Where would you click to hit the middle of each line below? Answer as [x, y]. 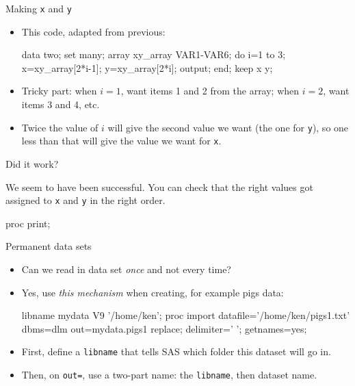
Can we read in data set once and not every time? [126, 269]
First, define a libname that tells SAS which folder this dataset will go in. [176, 351]
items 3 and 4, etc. [61, 104]
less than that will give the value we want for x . [121, 141]
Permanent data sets [49, 246]
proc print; [28, 223]
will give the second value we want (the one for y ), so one [228, 127]
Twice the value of [60, 127]
